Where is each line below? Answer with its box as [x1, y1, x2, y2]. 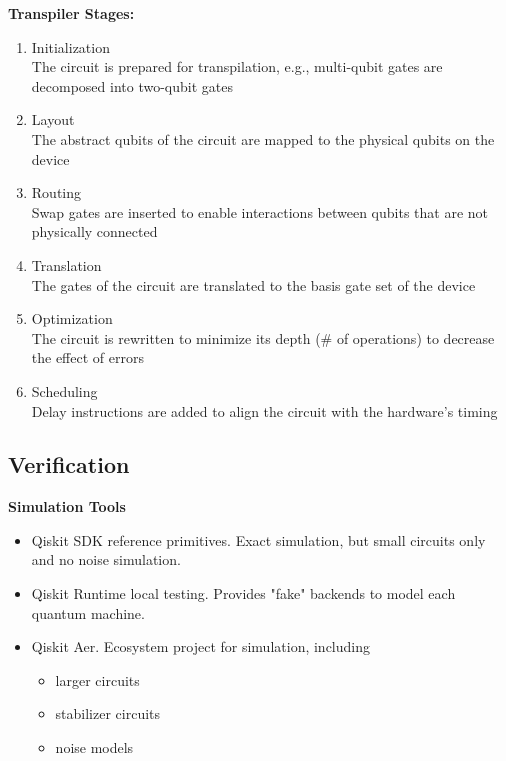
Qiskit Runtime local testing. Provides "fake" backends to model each [31, 583, 456, 604]
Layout [31, 109, 75, 130]
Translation [31, 254, 102, 275]
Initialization [31, 36, 110, 57]
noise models [55, 737, 134, 758]
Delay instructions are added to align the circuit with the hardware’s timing [31, 400, 498, 421]
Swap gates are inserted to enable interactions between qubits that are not [31, 201, 489, 222]
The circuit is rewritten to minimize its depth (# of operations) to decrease [31, 327, 495, 348]
